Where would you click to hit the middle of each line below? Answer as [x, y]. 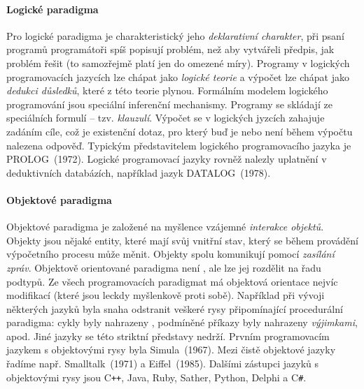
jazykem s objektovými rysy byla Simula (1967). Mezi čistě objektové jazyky [171, 350]
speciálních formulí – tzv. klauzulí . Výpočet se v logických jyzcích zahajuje [166, 118]
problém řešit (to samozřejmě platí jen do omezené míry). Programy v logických [178, 63]
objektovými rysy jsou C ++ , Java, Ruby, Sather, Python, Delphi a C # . [156, 377]
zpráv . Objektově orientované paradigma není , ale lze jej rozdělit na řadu [164, 267]
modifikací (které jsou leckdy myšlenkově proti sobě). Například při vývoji [166, 295]
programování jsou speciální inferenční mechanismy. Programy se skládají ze [169, 104]
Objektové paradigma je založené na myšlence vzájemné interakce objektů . [165, 227]
